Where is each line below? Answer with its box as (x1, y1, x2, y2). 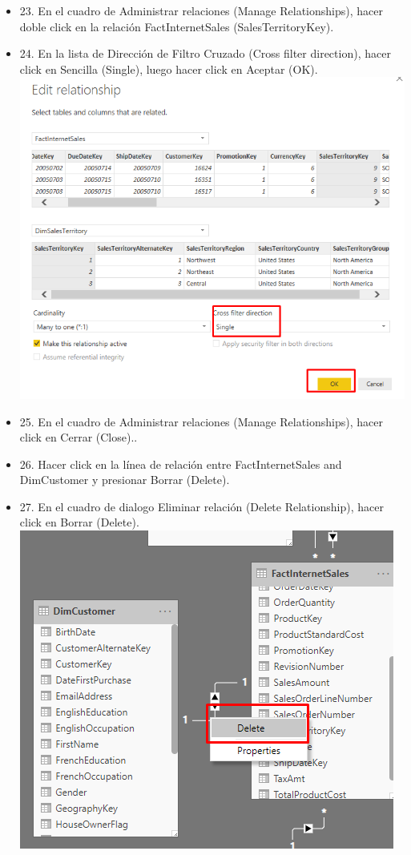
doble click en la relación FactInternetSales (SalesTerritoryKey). (19, 18, 334, 34)
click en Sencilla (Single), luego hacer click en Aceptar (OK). (19, 60, 318, 77)
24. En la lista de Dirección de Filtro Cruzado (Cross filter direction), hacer (19, 45, 391, 62)
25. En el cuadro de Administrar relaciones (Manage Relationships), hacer (19, 413, 383, 430)
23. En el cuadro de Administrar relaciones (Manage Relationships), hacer (19, 2, 383, 18)
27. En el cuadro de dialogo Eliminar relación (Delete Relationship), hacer (19, 498, 384, 514)
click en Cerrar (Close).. (19, 429, 138, 446)
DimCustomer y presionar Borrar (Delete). (19, 471, 230, 488)
